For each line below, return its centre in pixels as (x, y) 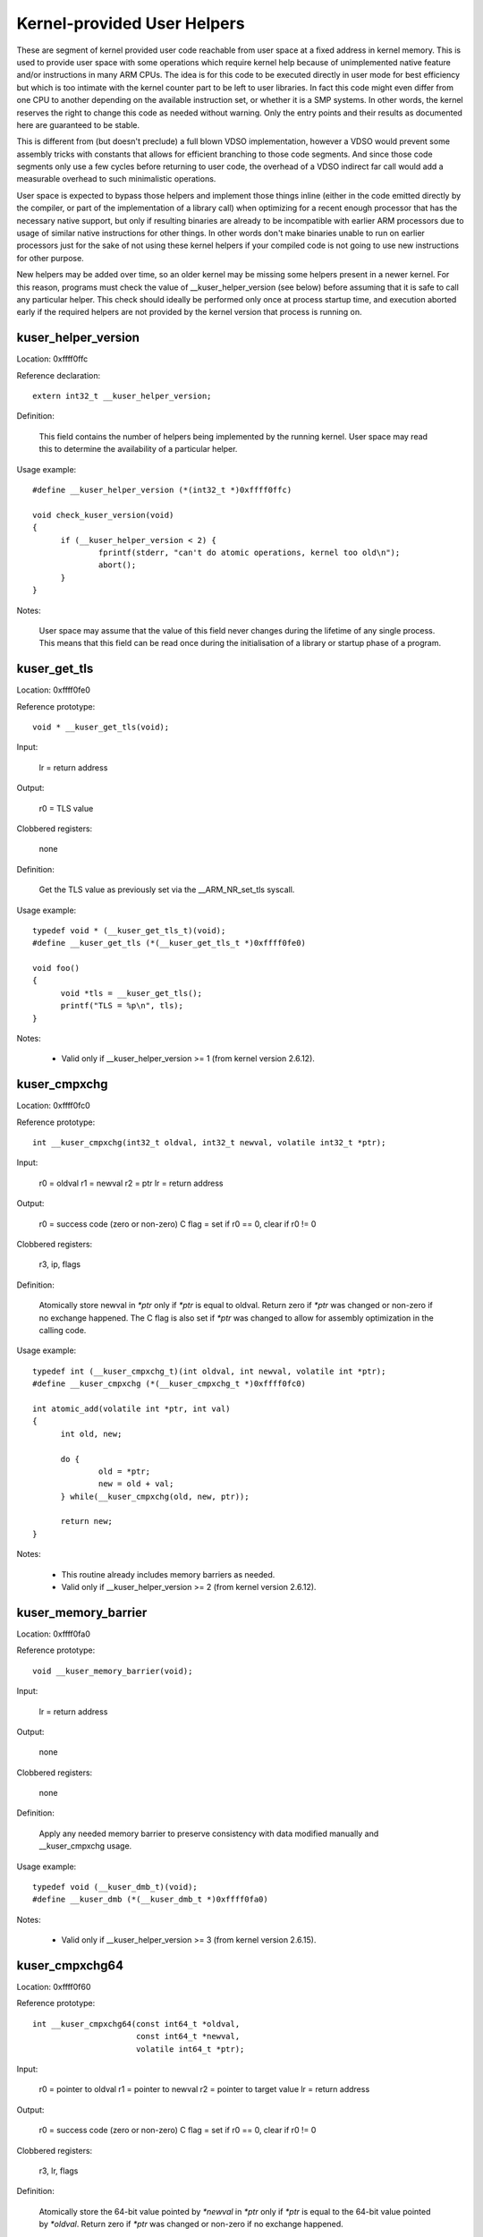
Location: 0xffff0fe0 (54, 690)
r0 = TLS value (66, 808)
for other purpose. (50, 258)
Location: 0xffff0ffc (52, 359)
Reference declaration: (59, 375)
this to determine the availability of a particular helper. (138, 449)
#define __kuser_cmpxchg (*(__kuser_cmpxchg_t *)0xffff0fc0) (169, 1384)
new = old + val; (136, 1484)
